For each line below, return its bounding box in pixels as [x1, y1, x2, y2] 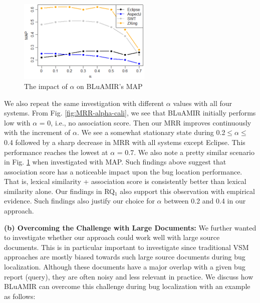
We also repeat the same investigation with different [4, 97, 164, 108]
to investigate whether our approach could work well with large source [4, 232, 220, 242]
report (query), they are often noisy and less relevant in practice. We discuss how [4, 271, 253, 281]
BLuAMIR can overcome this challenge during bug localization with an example [4, 281, 250, 291]
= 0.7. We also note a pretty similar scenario [117, 146, 254, 157]
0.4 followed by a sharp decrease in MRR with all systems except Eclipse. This [4, 136, 245, 147]
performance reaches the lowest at [4, 146, 108, 157]
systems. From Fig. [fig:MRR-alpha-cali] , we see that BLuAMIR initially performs [4, 107, 256, 118]
